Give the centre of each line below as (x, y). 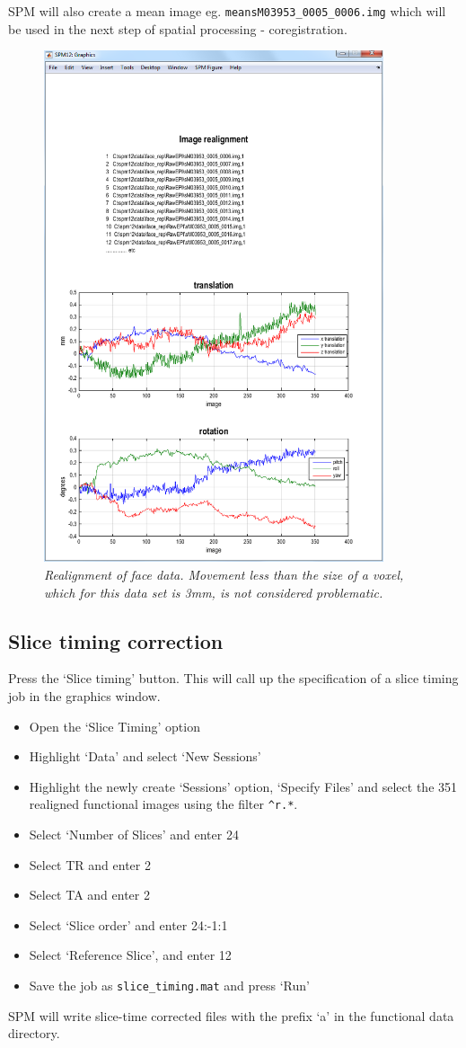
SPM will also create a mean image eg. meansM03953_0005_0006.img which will (227, 11)
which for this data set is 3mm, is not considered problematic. (214, 592)
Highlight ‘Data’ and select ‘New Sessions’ (145, 756)
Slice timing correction (116, 640)
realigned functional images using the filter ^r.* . (163, 804)
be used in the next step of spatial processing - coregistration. (178, 28)
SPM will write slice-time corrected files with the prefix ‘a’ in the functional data (231, 1015)
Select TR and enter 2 (90, 864)
